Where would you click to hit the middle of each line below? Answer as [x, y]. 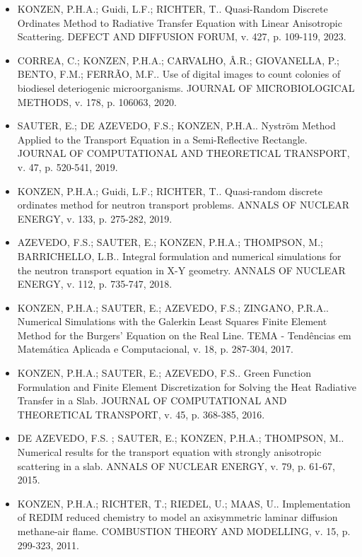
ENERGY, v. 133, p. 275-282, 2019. [95, 218]
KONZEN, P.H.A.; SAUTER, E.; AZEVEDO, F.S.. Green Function [164, 373]
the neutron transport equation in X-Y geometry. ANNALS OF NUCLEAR [181, 270]
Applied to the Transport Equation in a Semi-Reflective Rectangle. [162, 139]
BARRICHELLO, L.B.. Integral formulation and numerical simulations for [179, 256]
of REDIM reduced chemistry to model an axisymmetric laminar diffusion [177, 517]
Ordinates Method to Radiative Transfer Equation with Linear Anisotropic [180, 22]
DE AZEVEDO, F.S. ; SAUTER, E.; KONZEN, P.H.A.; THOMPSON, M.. [181, 438]
